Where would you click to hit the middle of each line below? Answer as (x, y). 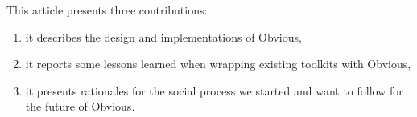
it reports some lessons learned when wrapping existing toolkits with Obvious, (218, 64)
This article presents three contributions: (107, 10)
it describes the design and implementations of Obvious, (163, 36)
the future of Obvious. (80, 106)
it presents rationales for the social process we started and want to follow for (214, 90)
